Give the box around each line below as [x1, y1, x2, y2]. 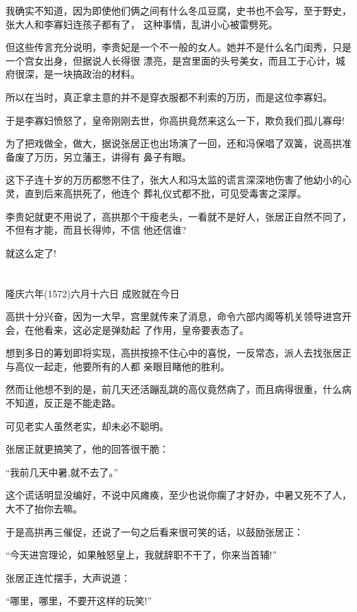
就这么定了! [5, 245, 56, 260]
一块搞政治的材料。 [53, 67, 140, 81]
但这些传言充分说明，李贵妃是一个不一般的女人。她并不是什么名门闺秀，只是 [5, 40, 352, 54]
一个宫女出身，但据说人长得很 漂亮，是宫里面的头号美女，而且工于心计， [5, 53, 336, 67]
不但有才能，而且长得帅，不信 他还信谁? [5, 223, 187, 237]
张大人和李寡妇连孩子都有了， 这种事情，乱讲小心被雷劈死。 [5, 16, 278, 31]
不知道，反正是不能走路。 [5, 396, 121, 410]
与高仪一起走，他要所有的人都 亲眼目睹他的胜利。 [5, 359, 230, 373]
